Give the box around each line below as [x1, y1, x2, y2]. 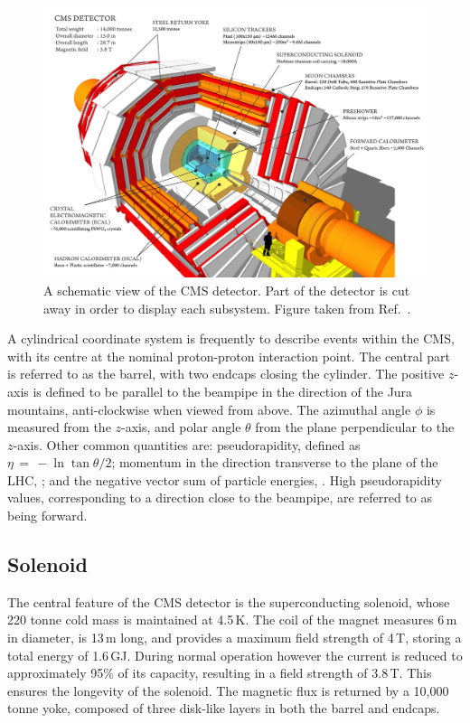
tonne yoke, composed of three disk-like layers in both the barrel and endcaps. [7, 699, 440, 718]
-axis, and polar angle [121, 418, 241, 437]
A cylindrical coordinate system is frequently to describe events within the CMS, [7, 329, 455, 348]
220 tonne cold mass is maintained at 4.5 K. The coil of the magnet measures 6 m [7, 610, 457, 629]
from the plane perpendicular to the [255, 418, 455, 437]
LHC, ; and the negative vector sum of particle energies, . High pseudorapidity [7, 470, 442, 489]
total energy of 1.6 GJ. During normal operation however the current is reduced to [7, 645, 463, 664]
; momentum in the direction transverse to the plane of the [111, 453, 438, 472]
